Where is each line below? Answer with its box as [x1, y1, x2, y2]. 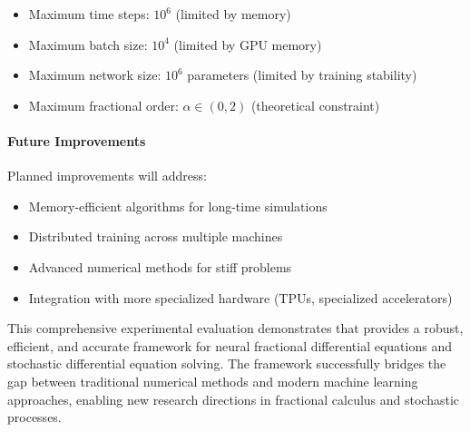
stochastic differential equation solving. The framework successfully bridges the [7, 354, 446, 373]
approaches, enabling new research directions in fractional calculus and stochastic [7, 389, 460, 408]
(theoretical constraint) [250, 95, 380, 114]
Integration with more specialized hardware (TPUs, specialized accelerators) [28, 288, 453, 307]
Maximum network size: [28, 65, 162, 84]
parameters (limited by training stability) [187, 65, 417, 84]
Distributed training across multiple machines [28, 227, 283, 246]
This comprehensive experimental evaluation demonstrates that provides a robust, [7, 319, 464, 338]
